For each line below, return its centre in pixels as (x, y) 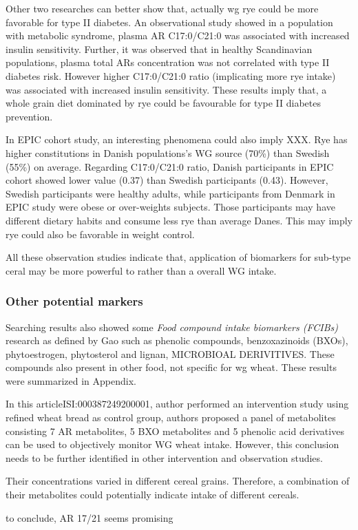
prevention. (29, 116)
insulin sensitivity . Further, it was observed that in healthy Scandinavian (159, 49)
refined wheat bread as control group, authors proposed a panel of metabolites (171, 417)
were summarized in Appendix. (71, 380)
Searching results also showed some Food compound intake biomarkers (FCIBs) (172, 327)
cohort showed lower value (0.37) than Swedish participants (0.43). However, (167, 180)
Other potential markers (74, 301)
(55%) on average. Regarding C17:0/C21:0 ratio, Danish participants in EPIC (170, 166)
